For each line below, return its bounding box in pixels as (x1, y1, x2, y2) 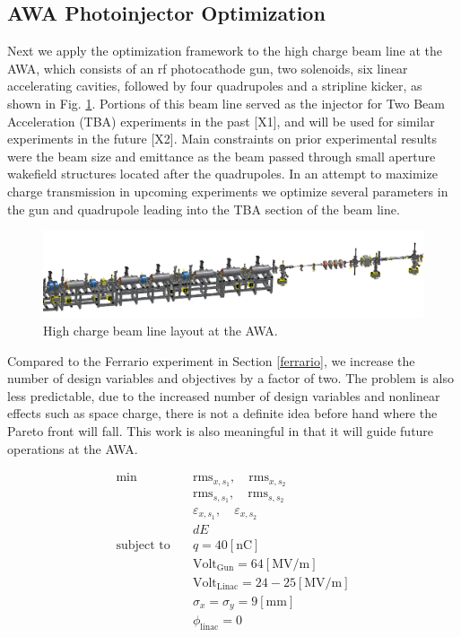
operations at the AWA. (7, 439, 138, 458)
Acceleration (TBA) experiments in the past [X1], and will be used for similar (7, 111, 435, 130)
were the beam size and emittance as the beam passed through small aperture (7, 146, 436, 165)
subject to (116, 538, 170, 552)
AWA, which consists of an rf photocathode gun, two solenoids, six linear (7, 58, 408, 77)
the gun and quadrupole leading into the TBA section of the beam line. (7, 199, 400, 218)
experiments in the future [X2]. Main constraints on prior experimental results (7, 129, 438, 148)
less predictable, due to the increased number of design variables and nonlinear (7, 386, 440, 405)
